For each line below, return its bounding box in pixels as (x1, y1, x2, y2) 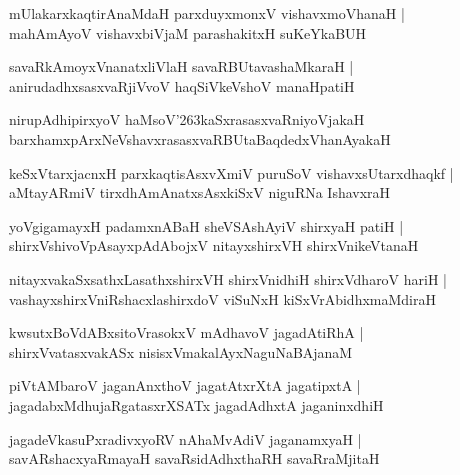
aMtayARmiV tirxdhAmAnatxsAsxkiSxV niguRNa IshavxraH (9, 182, 391, 203)
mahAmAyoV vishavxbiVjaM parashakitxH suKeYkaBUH (9, 22, 367, 43)
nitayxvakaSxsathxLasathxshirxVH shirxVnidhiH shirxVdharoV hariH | (9, 268, 448, 289)
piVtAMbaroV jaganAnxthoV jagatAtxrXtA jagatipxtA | (9, 375, 361, 396)
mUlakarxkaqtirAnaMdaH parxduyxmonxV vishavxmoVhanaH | (9, 3, 405, 23)
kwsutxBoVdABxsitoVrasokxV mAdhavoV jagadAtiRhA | (9, 322, 364, 343)
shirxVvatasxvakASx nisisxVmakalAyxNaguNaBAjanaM (9, 341, 353, 362)
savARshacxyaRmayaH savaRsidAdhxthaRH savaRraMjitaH (9, 448, 380, 469)
